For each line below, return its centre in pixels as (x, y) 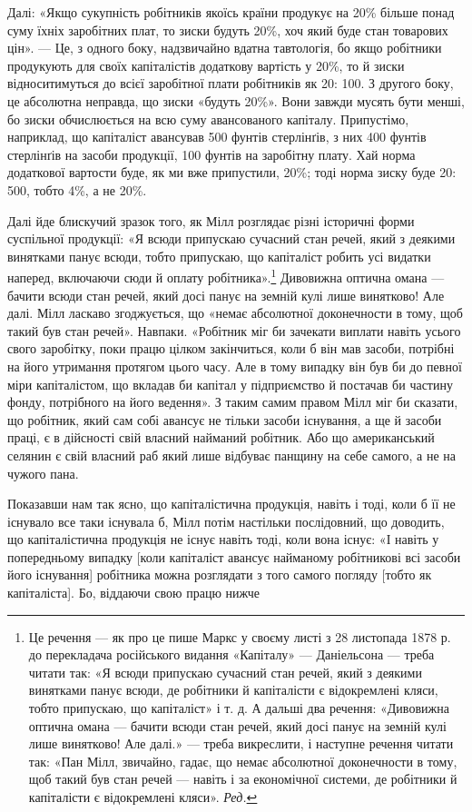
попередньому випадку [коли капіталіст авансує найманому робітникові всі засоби (234, 556)
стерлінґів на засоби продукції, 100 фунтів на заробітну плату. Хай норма (211, 154)
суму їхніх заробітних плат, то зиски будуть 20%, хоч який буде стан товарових (228, 30)
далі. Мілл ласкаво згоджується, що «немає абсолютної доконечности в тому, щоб (235, 313)
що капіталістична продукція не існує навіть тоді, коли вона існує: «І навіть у (223, 539)
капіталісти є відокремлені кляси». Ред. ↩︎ (143, 797)
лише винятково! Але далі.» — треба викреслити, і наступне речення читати (241, 743)
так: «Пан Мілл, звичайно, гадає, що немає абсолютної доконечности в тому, (243, 761)
